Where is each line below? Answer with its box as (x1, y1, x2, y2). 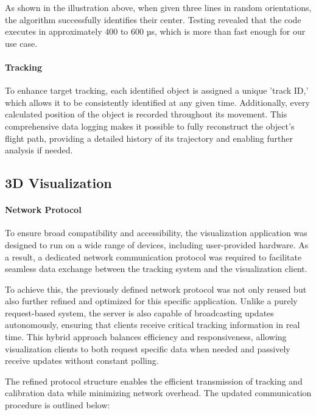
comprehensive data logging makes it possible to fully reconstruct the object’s (5, 119, 295, 132)
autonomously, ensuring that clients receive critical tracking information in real (5, 318, 300, 331)
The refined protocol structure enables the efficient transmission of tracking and (5, 374, 303, 387)
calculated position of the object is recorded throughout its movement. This (5, 108, 287, 120)
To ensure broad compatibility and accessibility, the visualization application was (5, 226, 307, 239)
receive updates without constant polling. (5, 354, 159, 367)
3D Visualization (5, 173, 112, 192)
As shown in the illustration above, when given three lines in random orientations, (5, 1, 312, 13)
